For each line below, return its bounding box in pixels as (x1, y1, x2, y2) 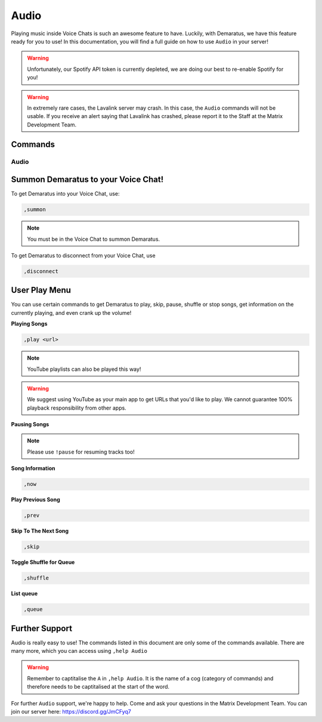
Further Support (11, 623, 73, 633)
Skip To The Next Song (11, 528, 69, 535)
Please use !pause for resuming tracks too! (27, 448, 135, 455)
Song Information (11, 465, 56, 472)
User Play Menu (11, 285, 72, 295)
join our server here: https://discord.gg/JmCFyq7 (11, 708, 131, 715)
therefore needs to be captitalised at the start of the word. (27, 683, 170, 690)
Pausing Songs (11, 421, 49, 428)
